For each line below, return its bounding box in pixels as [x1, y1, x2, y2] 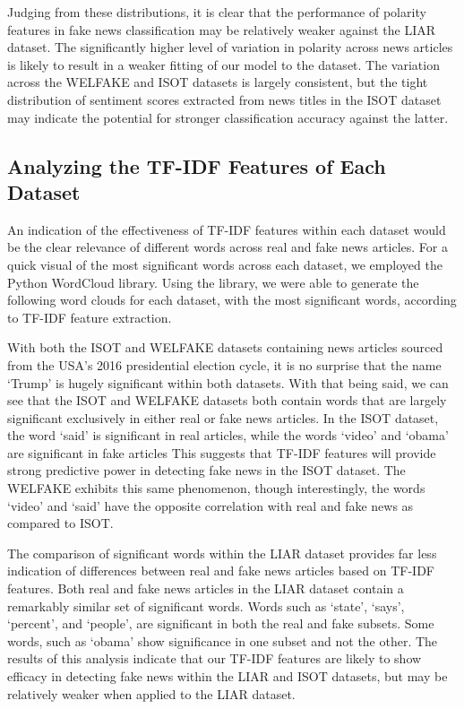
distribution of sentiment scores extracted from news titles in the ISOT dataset [7, 90, 442, 108]
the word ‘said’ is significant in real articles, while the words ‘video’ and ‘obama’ [7, 426, 449, 445]
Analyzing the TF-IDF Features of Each [7, 151, 386, 179]
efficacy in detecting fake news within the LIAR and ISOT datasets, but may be [7, 667, 448, 685]
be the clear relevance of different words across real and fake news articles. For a [7, 238, 448, 256]
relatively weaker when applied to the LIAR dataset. [7, 684, 296, 703]
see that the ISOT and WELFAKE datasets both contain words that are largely [7, 391, 447, 410]
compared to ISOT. [7, 514, 114, 532]
